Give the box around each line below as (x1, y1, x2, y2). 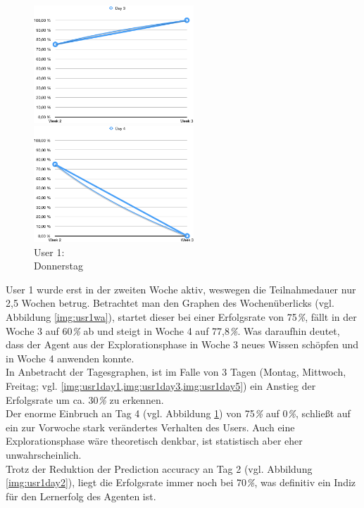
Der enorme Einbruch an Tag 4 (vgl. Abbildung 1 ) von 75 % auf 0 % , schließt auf (6, 406, 351, 421)
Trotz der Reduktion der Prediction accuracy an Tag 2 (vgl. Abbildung (6, 461, 313, 476)
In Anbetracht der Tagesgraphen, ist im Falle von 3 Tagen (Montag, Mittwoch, (6, 364, 346, 379)
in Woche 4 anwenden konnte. (6, 350, 134, 365)
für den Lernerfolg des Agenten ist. (6, 488, 156, 503)
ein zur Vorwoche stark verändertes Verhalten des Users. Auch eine (6, 419, 295, 434)
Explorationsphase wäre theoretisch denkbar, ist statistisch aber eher (6, 433, 303, 448)
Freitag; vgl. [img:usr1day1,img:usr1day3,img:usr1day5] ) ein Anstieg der (6, 378, 316, 393)
